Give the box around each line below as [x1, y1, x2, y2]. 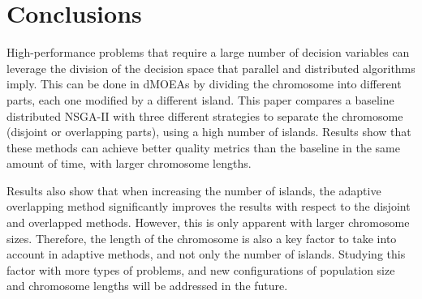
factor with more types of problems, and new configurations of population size [6, 261, 395, 278]
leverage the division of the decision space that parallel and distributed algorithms [6, 59, 416, 76]
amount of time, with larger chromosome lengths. [6, 155, 252, 172]
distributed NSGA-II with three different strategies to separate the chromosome [6, 107, 403, 124]
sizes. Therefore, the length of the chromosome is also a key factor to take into [6, 229, 397, 246]
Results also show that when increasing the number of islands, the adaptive [6, 182, 381, 199]
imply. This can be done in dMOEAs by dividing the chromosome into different [6, 75, 402, 92]
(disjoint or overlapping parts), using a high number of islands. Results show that [6, 123, 411, 140]
